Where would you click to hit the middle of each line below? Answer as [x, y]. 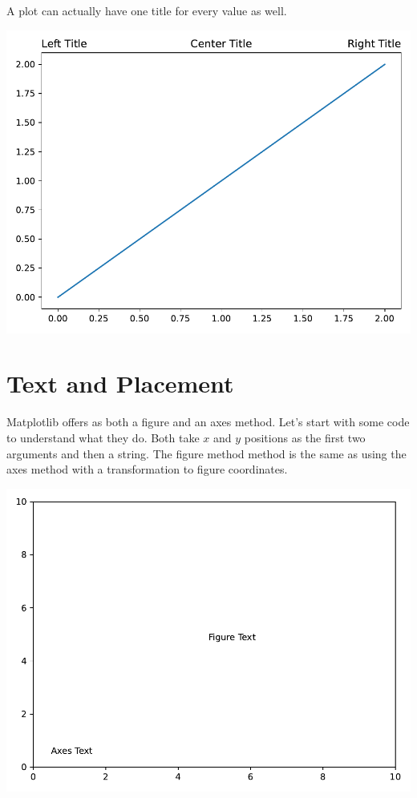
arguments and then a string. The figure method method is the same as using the [206, 453]
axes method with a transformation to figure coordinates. [147, 469]
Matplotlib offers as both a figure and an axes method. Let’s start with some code [208, 422]
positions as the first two [305, 437]
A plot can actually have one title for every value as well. [147, 10]
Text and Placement [120, 383]
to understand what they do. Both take [103, 437]
